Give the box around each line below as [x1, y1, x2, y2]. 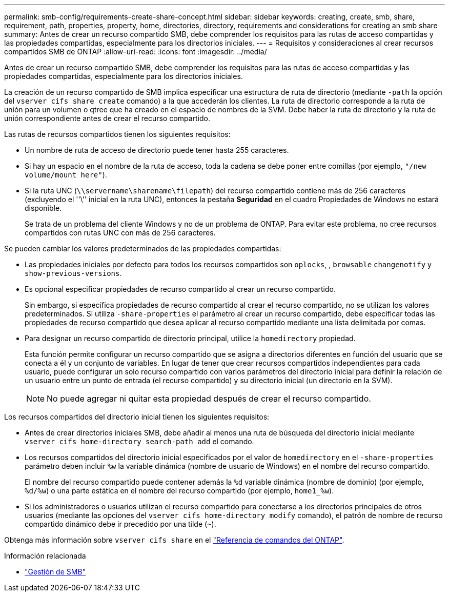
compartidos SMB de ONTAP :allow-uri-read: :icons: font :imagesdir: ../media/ [4, 47, 267, 56]
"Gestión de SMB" [25, 567, 86, 576]
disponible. [25, 204, 62, 212]
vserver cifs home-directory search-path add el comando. [25, 437, 254, 446]
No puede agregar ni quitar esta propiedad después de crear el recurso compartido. [47, 393, 371, 404]
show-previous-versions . [25, 269, 122, 277]
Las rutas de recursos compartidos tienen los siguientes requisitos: [4, 130, 231, 138]
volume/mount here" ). [25, 170, 107, 179]
